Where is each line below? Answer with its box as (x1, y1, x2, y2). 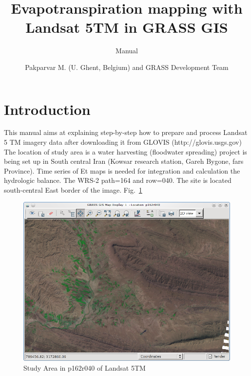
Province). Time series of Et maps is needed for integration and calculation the (4, 165, 240, 176)
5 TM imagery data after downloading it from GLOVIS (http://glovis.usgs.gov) (4, 137, 242, 147)
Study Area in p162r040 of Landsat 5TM (23, 362, 146, 373)
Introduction (4, 99, 91, 119)
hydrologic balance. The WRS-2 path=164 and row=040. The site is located (4, 175, 232, 185)
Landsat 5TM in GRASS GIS (25, 17, 228, 37)
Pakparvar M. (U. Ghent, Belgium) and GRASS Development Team (25, 62, 229, 72)
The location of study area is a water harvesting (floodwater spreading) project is (4, 146, 247, 156)
